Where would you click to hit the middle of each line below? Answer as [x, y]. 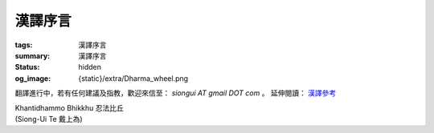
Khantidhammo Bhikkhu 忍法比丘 [70, 107]
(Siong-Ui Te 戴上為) [49, 119]
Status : [27, 67]
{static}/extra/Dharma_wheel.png [133, 78]
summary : [33, 55]
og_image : [33, 78]
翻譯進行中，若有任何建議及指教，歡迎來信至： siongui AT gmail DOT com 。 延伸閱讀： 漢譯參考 [176, 93]
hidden [90, 67]
